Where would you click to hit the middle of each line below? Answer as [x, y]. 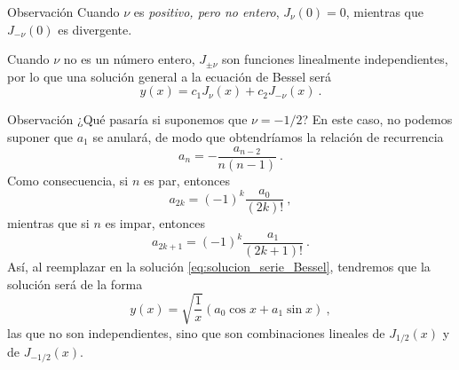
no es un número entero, [129, 59]
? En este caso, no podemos [377, 119]
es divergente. [95, 29]
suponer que [40, 136]
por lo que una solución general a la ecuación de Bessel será [169, 76]
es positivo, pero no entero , [206, 12]
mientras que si [48, 223]
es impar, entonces [155, 223]
